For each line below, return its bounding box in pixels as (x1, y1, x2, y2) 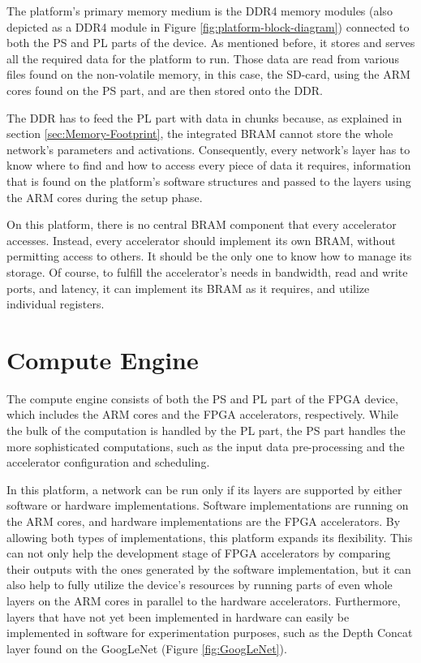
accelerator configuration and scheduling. (6, 454, 210, 471)
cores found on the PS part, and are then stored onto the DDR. (6, 81, 323, 98)
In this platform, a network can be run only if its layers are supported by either (6, 480, 402, 497)
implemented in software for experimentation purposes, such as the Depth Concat (6, 624, 413, 641)
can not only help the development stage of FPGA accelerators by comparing (6, 545, 391, 562)
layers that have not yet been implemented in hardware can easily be (6, 608, 350, 625)
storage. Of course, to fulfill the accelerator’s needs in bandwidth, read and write (6, 263, 408, 280)
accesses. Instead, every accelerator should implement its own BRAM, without (6, 231, 396, 248)
